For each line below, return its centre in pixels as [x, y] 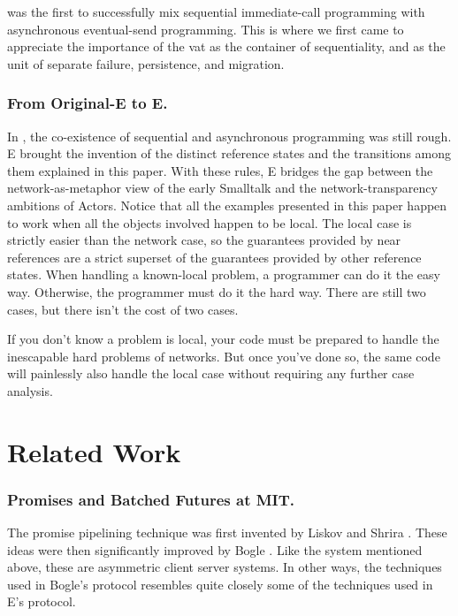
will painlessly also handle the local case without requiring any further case [211, 373]
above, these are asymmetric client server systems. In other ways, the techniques [225, 567]
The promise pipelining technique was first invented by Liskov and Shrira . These [227, 532]
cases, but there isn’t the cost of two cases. [123, 309]
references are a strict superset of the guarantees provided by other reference [214, 257]
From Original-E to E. [88, 103]
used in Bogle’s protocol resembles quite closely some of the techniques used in [220, 584]
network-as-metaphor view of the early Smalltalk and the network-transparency [222, 188]
